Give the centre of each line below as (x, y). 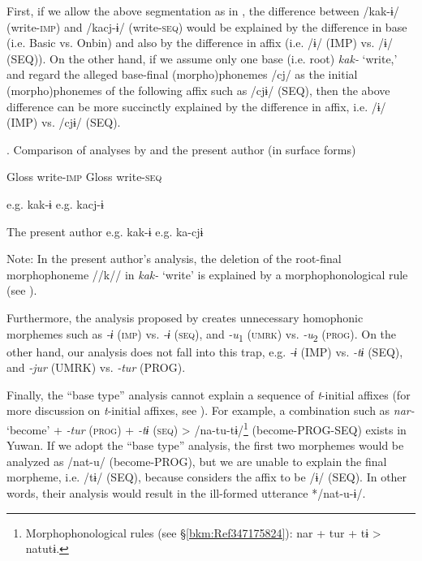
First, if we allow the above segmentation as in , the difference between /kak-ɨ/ (203, 11)
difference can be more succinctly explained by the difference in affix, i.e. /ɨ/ (196, 106)
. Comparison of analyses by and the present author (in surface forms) (181, 149)
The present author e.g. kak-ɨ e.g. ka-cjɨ (105, 231)
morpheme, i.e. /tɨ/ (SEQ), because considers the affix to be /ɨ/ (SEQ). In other (207, 477)
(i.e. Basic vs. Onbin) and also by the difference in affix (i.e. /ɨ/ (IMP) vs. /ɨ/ (200, 43)
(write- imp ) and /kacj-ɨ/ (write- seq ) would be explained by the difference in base (207, 26)
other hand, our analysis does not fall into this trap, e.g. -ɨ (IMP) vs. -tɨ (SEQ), (205, 351)
